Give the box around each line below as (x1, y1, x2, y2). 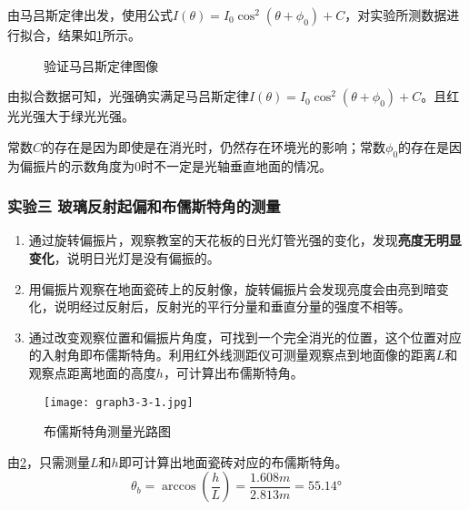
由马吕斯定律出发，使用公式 (7, 5, 173, 24)
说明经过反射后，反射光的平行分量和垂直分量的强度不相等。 (54, 297, 411, 316)
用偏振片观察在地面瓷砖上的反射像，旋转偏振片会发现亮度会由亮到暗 (28, 279, 436, 298)
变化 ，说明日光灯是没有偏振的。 (28, 248, 220, 267)
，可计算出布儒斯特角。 (163, 362, 304, 382)
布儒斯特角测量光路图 (44, 422, 171, 441)
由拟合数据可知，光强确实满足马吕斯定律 (7, 87, 249, 106)
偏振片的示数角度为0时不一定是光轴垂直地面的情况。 (19, 156, 332, 175)
